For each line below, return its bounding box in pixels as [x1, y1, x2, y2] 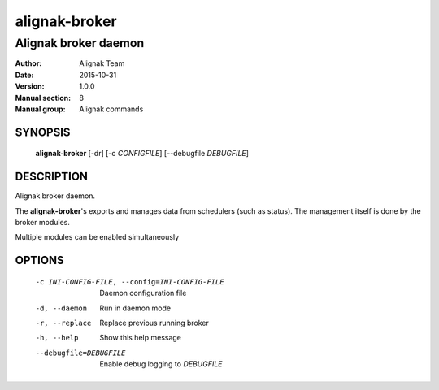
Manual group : [15, 104, 66, 114]
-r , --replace [35, 318, 92, 328]
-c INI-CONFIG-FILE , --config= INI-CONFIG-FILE [35, 277, 224, 286]
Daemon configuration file [99, 288, 187, 298]
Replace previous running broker [99, 318, 209, 328]
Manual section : [15, 93, 72, 102]
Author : [15, 58, 42, 68]
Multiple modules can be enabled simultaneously [15, 232, 179, 242]
